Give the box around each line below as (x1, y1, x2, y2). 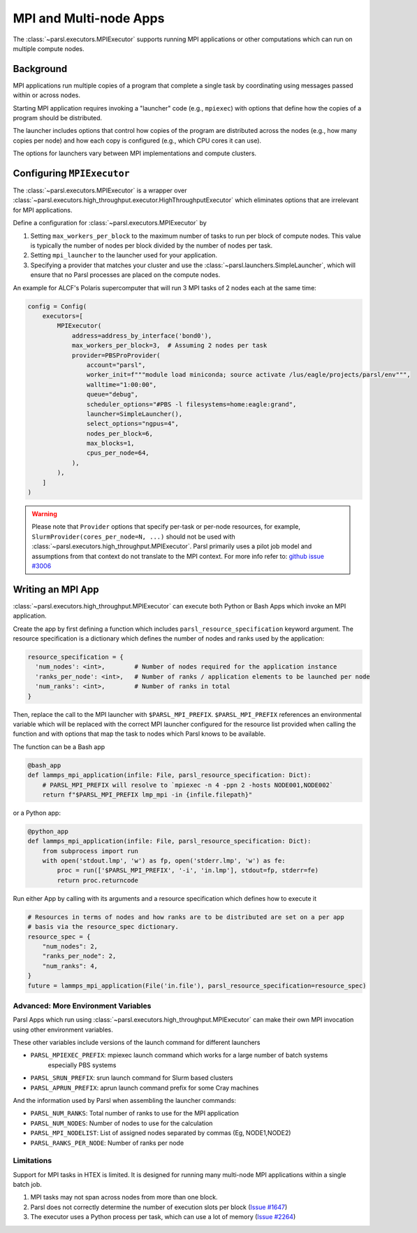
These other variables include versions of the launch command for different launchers (13, 1039, 261, 1047)
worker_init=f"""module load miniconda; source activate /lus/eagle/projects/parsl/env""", (86, 371, 411, 379)
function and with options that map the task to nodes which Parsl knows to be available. (13, 729, 265, 738)
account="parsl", (86, 361, 146, 369)
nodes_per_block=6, (86, 429, 154, 437)
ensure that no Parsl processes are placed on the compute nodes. (30, 271, 221, 279)
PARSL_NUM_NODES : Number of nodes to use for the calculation (30, 1119, 213, 1127)
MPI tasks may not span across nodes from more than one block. (30, 1193, 218, 1202)
